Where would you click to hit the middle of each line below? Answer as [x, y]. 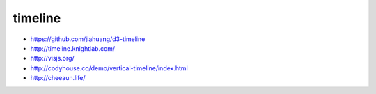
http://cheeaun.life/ [58, 78]
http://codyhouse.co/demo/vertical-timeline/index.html [109, 68]
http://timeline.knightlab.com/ [73, 48]
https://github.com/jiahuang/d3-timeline [88, 39]
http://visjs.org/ [52, 58]
